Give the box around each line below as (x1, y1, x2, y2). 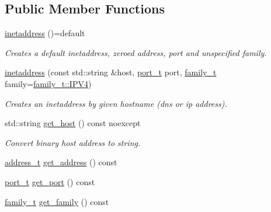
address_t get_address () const (5, 156, 117, 168)
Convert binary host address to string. (5, 136, 141, 148)
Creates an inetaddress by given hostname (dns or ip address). (5, 97, 227, 109)
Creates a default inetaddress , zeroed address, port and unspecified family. (5, 46, 267, 58)
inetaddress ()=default (5, 27, 85, 39)
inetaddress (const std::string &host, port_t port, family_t (5, 66, 217, 78)
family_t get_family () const (5, 195, 109, 207)
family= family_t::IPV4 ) (5, 77, 92, 89)
